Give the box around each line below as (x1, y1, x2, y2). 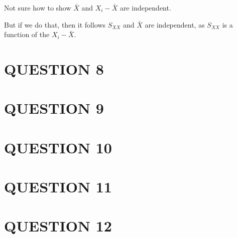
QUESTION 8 (4, 58, 104, 79)
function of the (4, 29, 50, 40)
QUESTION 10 (4, 137, 112, 157)
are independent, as (145, 19, 205, 30)
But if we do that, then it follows (4, 19, 106, 30)
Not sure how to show (4, 3, 71, 13)
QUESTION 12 (4, 215, 112, 236)
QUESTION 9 (4, 98, 104, 118)
